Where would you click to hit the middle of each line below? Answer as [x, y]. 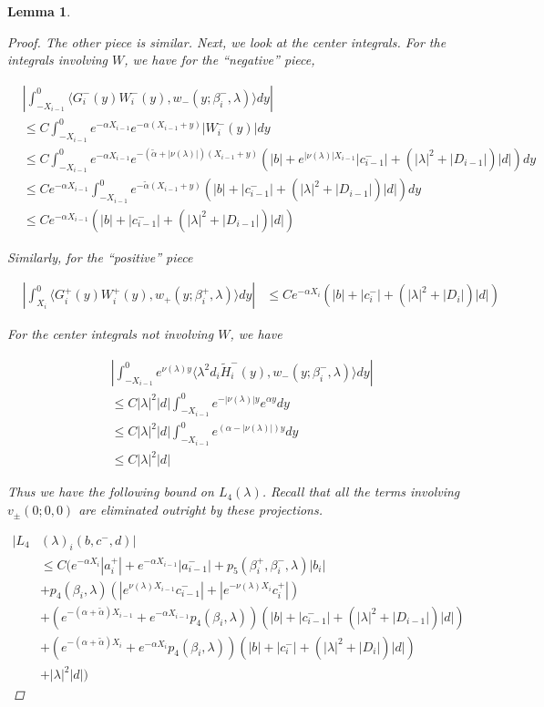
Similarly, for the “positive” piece [100, 256]
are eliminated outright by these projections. [200, 510]
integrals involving [58, 60]
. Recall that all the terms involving [361, 492]
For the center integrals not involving [111, 334]
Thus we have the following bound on [111, 492]
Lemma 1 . [39, 11]
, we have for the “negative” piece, [220, 60]
